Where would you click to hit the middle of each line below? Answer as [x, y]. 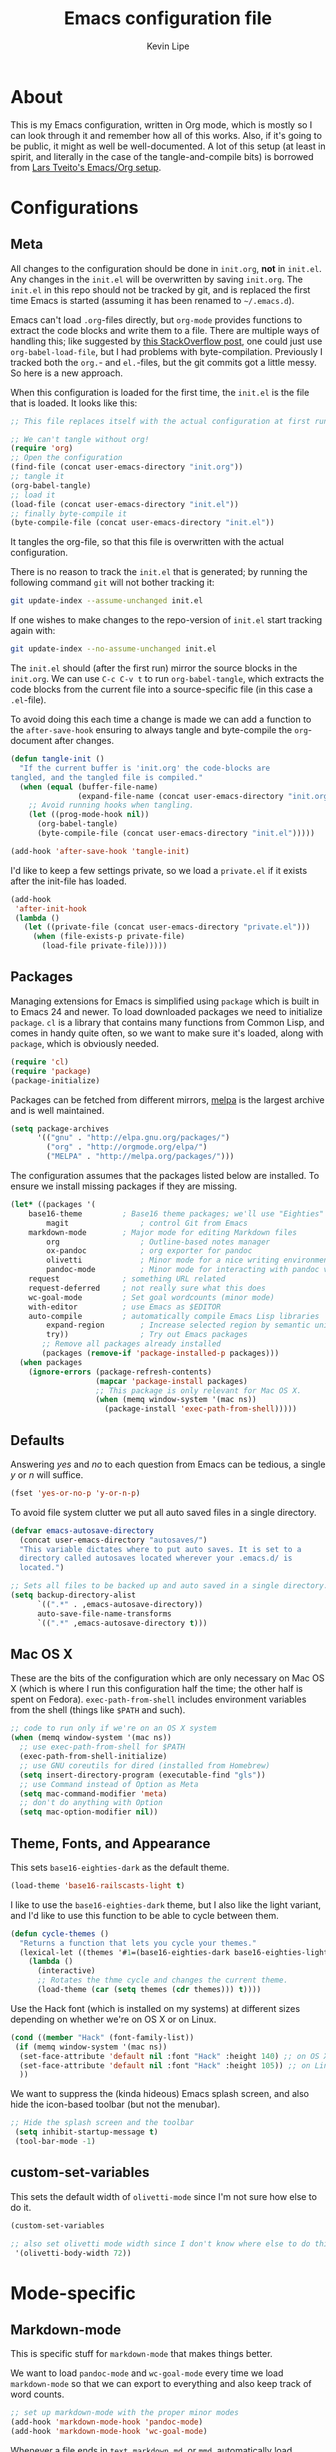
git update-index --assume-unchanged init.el [106, 601]
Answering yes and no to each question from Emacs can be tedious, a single [168, 1464]
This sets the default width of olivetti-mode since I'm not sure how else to [164, 2196]
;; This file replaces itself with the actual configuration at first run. [171, 421]
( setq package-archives [60, 1128]
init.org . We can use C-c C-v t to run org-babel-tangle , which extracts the [167, 679]
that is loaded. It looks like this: [74, 403]
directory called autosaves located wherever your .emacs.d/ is [156, 1558]
